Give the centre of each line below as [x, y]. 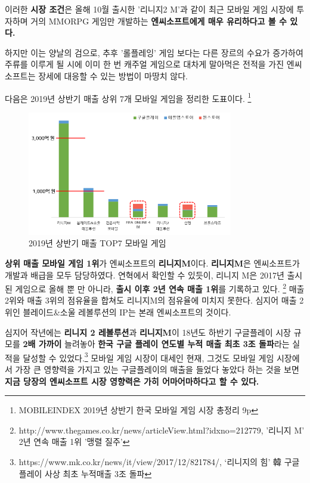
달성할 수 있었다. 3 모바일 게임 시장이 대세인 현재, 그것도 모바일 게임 [148, 357]
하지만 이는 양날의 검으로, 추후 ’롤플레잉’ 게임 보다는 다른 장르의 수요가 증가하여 [154, 52]
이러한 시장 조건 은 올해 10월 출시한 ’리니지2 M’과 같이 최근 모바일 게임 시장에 [149, 9]
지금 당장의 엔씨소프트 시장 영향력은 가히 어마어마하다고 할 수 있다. [132, 381]
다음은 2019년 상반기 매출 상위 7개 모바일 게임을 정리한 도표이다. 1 [128, 97]
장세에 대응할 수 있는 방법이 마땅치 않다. [113, 75]
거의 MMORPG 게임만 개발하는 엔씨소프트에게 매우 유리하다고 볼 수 [159, 21]
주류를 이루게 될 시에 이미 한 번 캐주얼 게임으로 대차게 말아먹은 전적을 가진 [145, 64]
